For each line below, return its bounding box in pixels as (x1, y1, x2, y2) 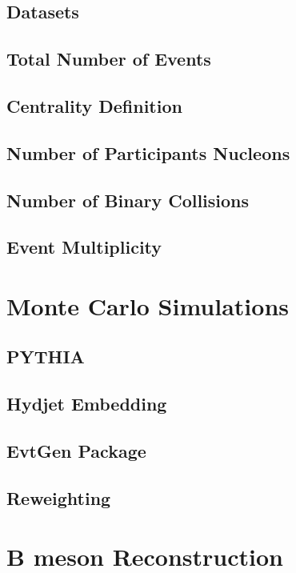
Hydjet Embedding (6, 391, 167, 416)
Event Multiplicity (6, 234, 162, 259)
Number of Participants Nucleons (6, 140, 290, 165)
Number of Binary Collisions (6, 187, 250, 212)
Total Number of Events (6, 46, 211, 71)
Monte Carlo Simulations (6, 289, 289, 322)
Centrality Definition (6, 93, 182, 118)
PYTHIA (6, 344, 85, 369)
